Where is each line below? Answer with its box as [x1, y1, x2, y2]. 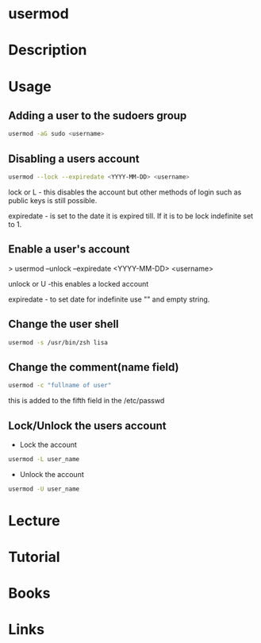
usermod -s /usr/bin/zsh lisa [8, 338, 109, 346]
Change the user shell [8, 318, 119, 331]
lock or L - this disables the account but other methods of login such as [8, 187, 242, 197]
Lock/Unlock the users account [8, 418, 167, 433]
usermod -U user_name [8, 485, 80, 493]
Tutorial [8, 549, 61, 566]
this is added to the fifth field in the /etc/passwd [8, 396, 165, 406]
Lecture [8, 511, 61, 529]
